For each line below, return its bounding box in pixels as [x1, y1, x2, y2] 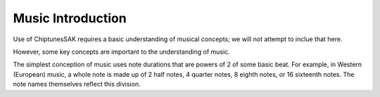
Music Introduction [13, 10, 127, 26]
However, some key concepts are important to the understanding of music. [13, 47, 230, 56]
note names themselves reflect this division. [13, 80, 141, 89]
